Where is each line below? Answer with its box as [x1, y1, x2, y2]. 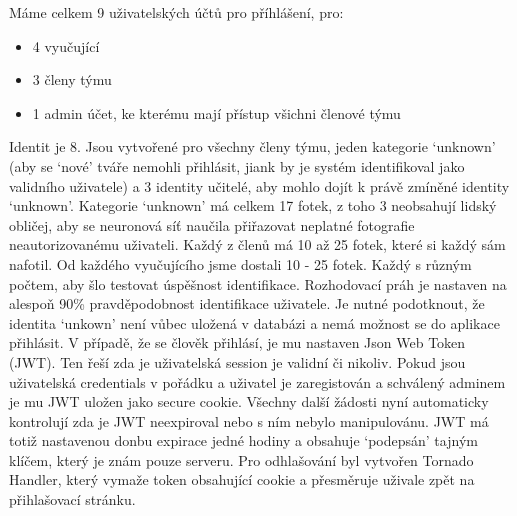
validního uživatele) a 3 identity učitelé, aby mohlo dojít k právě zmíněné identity [9, 175, 510, 196]
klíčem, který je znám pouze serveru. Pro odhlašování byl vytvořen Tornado [9, 449, 474, 470]
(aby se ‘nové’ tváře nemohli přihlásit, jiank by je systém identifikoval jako [9, 155, 465, 176]
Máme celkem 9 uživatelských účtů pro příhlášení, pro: [9, 2, 344, 22]
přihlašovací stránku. [9, 489, 136, 510]
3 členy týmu [32, 69, 112, 90]
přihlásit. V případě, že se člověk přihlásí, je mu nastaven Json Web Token [9, 332, 466, 353]
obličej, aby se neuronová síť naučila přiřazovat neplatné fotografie [9, 214, 415, 235]
